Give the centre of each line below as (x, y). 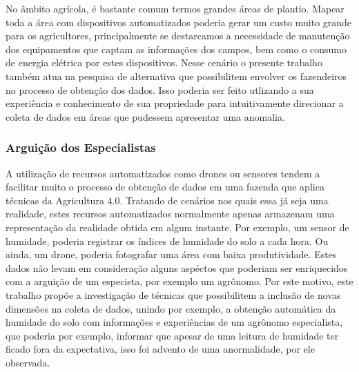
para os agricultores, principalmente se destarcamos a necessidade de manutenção (178, 36)
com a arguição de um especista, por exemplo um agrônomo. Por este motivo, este (179, 281)
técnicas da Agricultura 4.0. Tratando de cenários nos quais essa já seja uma (167, 200)
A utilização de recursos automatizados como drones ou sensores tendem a (163, 173)
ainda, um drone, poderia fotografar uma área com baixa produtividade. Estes (171, 254)
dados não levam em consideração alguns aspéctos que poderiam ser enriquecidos (177, 267)
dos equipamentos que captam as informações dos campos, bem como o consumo (176, 49)
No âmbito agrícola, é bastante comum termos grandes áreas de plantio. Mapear (175, 8)
